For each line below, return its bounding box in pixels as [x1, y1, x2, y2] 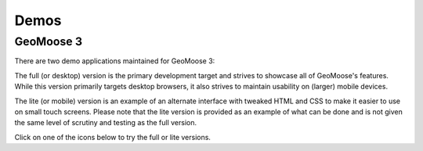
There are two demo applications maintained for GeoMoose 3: [14, 56, 215, 66]
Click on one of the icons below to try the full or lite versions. [14, 132, 211, 142]
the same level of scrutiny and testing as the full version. [14, 118, 197, 128]
